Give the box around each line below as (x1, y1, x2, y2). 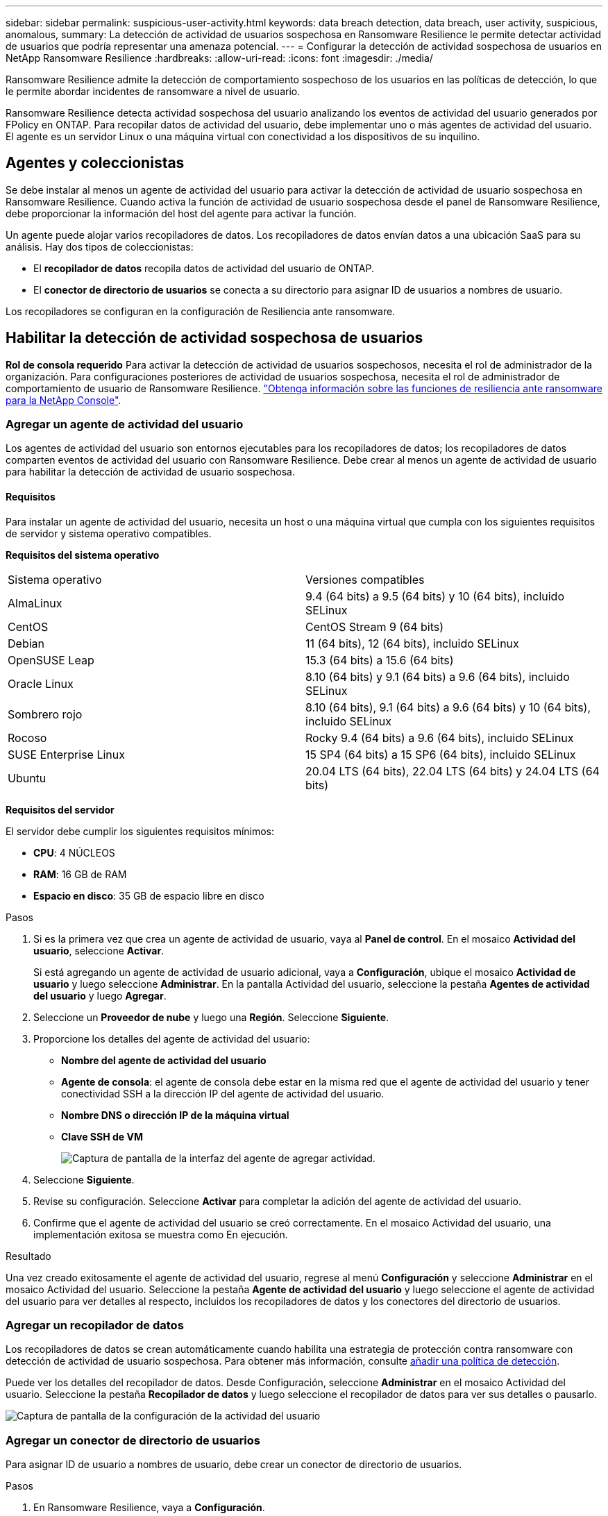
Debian (8, 636, 44, 650)
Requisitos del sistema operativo (6, 548, 160, 561)
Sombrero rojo (8, 707, 83, 721)
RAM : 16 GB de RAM (33, 868, 127, 880)
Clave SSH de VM (61, 1130, 143, 1143)
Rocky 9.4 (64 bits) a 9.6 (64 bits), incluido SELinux (305, 730, 574, 745)
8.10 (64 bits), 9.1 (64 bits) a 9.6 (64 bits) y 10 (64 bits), (305, 700, 591, 714)
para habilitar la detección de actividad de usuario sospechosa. (6, 466, 295, 478)
